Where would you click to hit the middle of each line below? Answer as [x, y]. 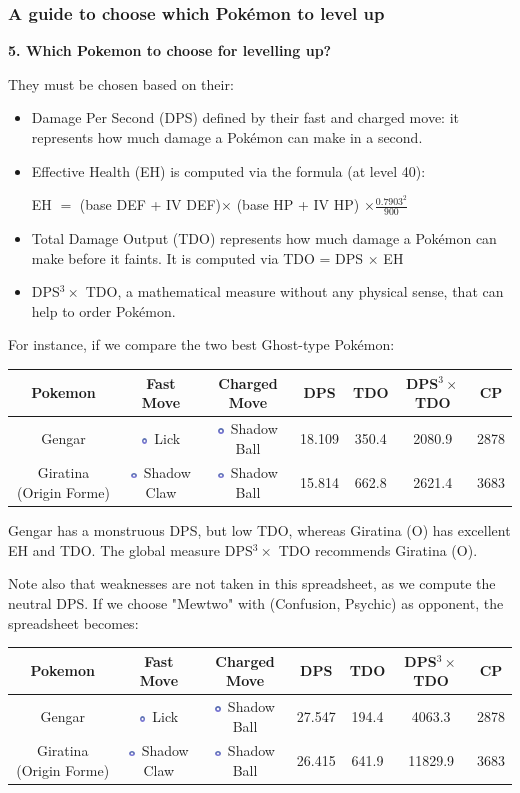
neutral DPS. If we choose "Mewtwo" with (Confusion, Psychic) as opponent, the [256, 602]
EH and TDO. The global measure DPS [130, 549]
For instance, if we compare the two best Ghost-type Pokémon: [201, 344]
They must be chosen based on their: [121, 83]
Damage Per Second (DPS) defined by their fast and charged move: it [245, 117]
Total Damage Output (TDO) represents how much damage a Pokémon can [264, 238]
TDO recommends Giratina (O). [378, 549]
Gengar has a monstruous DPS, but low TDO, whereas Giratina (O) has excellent [259, 530]
